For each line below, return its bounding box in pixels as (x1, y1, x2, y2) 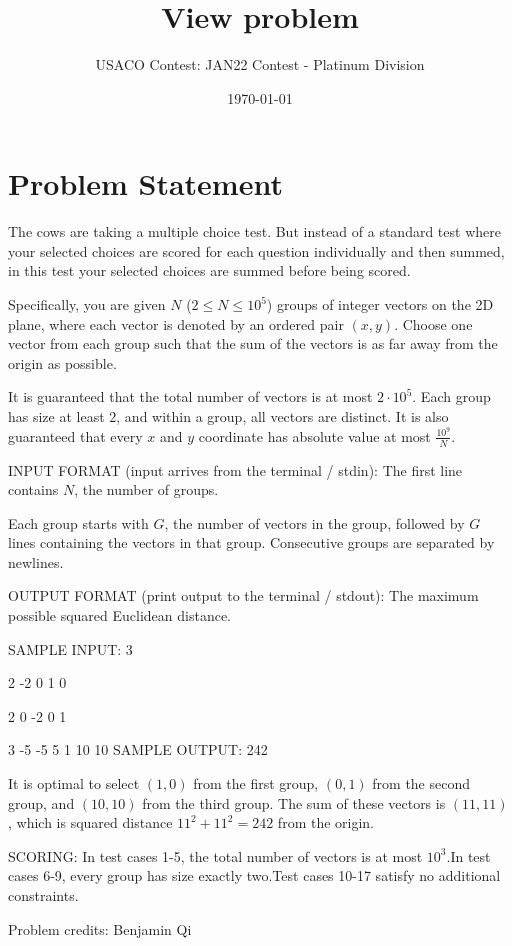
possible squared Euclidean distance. (8, 605, 232, 626)
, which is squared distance (8, 812, 173, 833)
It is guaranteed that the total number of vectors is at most (8, 386, 373, 407)
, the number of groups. (74, 479, 219, 500)
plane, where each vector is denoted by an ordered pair (8, 313, 344, 334)
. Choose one (394, 313, 473, 334)
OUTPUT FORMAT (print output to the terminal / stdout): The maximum (8, 585, 479, 606)
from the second (372, 773, 471, 794)
